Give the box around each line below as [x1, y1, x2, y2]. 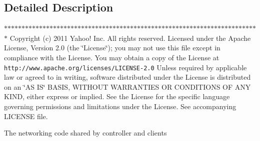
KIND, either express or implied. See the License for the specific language [4, 91, 230, 102]
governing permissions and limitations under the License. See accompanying [4, 101, 236, 112]
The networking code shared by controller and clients [4, 128, 167, 138]
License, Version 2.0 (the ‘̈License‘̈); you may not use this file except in [4, 42, 220, 53]
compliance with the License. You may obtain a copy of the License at [4, 52, 219, 62]
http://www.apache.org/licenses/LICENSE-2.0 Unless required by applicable [4, 62, 247, 72]
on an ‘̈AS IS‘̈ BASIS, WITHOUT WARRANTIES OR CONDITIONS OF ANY [4, 81, 251, 92]
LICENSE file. [4, 111, 48, 121]
